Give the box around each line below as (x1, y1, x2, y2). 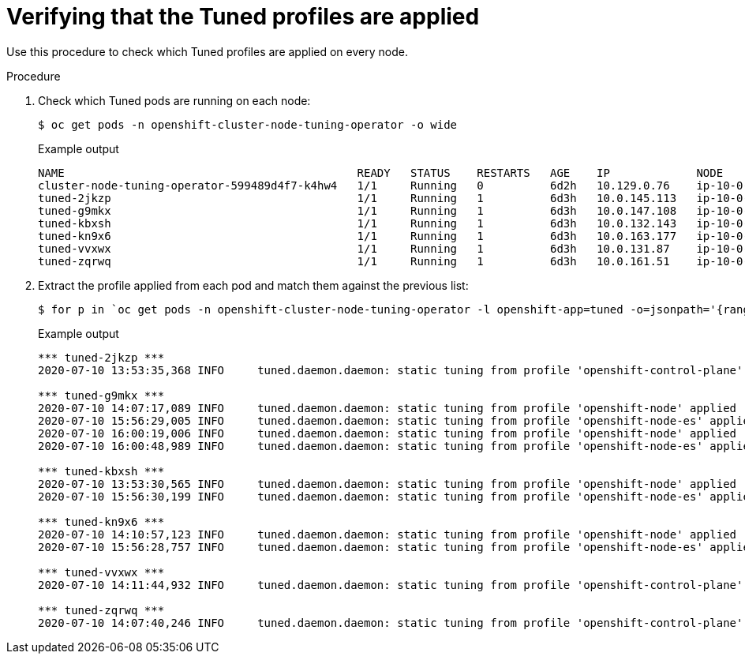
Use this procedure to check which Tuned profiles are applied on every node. (6, 44, 408, 58)
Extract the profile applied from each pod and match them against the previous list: (38, 278, 469, 292)
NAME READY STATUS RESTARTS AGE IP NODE (38, 166, 724, 179)
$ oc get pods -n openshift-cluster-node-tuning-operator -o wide (38, 118, 458, 131)
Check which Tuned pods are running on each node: (38, 93, 311, 107)
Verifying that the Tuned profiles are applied (6, 3, 480, 30)
